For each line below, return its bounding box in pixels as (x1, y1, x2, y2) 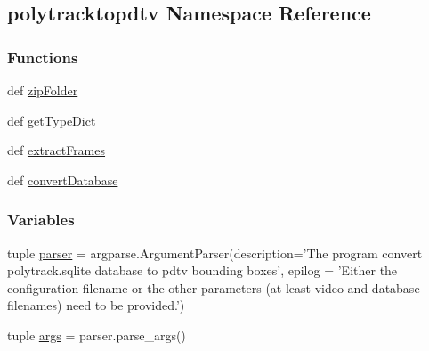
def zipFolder (7, 81, 78, 99)
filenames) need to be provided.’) (7, 296, 185, 314)
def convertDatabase (7, 170, 118, 189)
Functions (7, 45, 78, 68)
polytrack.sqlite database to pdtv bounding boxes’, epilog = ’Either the (7, 261, 398, 280)
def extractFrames (7, 141, 106, 159)
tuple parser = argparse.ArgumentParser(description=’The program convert (7, 243, 423, 262)
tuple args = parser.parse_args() (7, 325, 186, 344)
